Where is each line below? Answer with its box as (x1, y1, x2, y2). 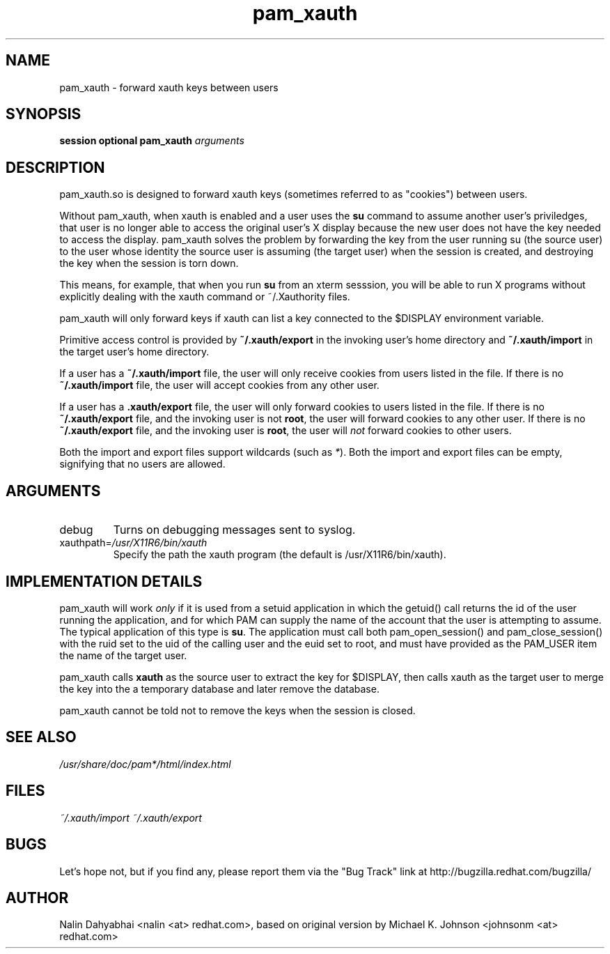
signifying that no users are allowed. (59, 458, 226, 470)
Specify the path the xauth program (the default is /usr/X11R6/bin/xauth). (113, 548, 446, 561)
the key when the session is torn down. (59, 257, 239, 270)
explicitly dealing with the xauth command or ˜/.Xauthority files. (59, 291, 350, 303)
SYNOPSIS (6, 105, 81, 123)
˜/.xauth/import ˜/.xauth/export (59, 811, 202, 824)
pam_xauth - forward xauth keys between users (59, 81, 279, 93)
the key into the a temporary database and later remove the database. (59, 682, 380, 695)
